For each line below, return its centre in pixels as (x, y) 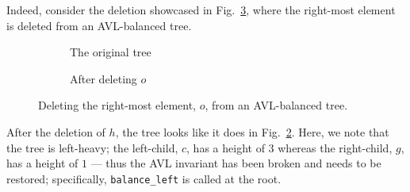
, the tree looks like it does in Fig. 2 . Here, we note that (252, 131)
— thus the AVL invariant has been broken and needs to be (236, 163)
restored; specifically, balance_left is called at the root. (144, 178)
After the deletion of (56, 131)
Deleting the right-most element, (117, 105)
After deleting (103, 78)
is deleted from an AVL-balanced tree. (99, 25)
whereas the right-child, (335, 147)
